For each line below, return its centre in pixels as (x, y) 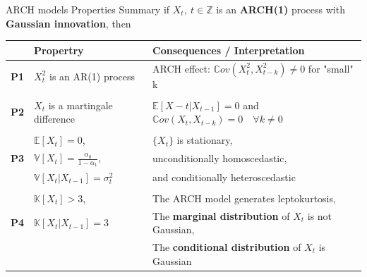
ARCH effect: (181, 68)
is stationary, (205, 140)
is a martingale (80, 105)
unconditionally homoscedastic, (220, 158)
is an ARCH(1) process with (281, 9)
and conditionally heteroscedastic (224, 177)
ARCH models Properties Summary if (88, 9)
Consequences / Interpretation (229, 50)
